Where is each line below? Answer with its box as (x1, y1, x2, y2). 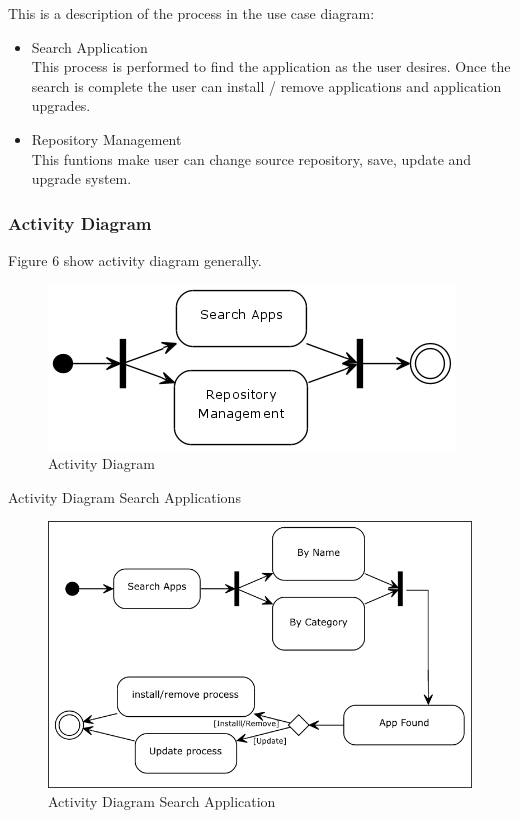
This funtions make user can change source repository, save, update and (31, 148, 472, 169)
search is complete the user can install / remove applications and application (31, 75, 502, 96)
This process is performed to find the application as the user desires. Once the (31, 56, 511, 77)
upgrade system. (31, 168, 132, 189)
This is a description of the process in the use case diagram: (8, 3, 375, 23)
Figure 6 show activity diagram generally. (8, 249, 262, 270)
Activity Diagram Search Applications (8, 486, 241, 507)
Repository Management (31, 128, 182, 149)
